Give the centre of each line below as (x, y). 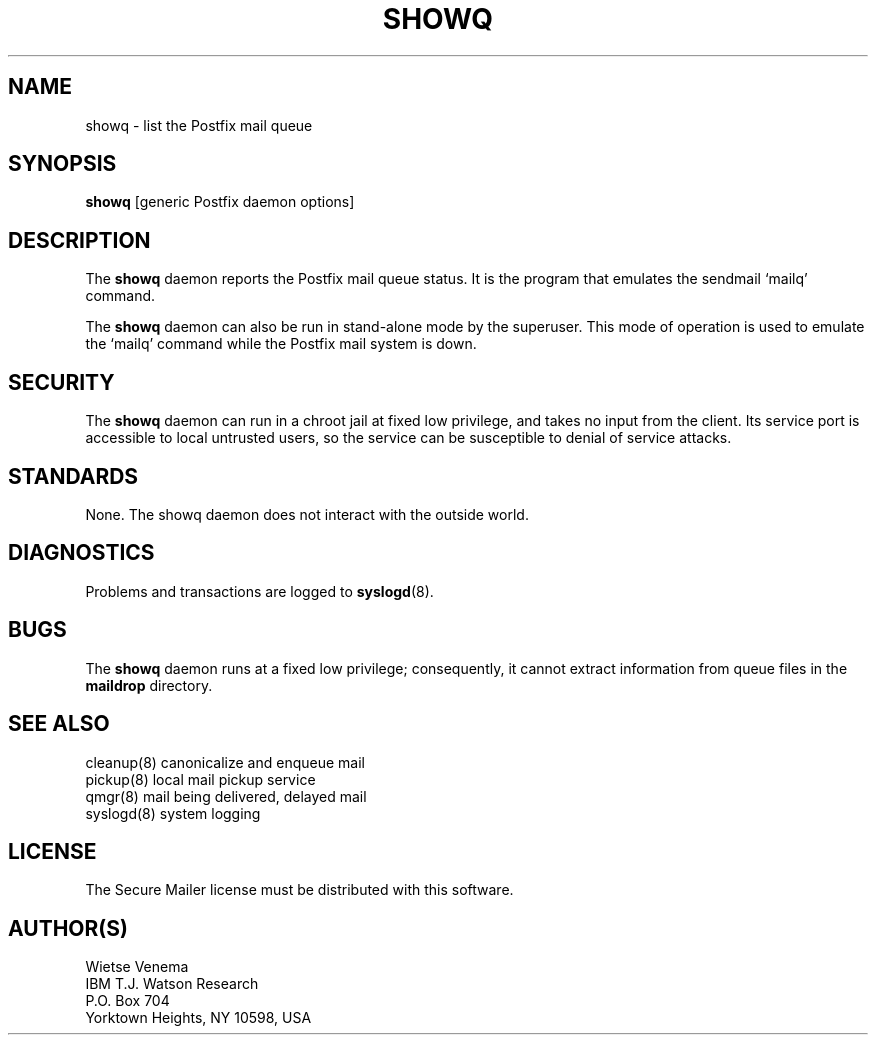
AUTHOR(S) (68, 928)
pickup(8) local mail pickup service (200, 779)
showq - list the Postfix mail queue (199, 125)
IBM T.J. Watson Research (172, 984)
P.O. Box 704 (127, 1001)
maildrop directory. (149, 685)
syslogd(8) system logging (173, 813)
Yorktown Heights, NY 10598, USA (198, 1018)
